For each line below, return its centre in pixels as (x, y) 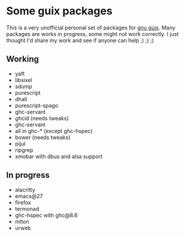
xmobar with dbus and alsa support (59, 156)
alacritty (25, 189)
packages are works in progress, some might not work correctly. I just (93, 34)
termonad (27, 208)
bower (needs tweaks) (43, 137)
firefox (23, 202)
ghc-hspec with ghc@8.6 (46, 215)
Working (22, 59)
